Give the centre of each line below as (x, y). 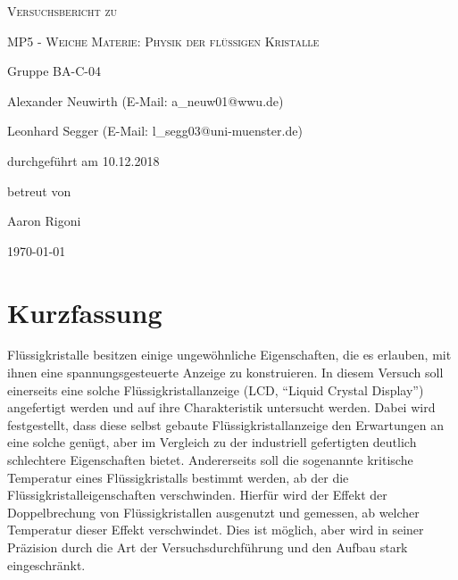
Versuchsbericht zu (62, 11)
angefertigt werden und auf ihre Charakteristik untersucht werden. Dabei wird (221, 407)
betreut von (39, 191)
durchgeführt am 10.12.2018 (83, 160)
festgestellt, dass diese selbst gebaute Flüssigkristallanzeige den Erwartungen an (225, 424)
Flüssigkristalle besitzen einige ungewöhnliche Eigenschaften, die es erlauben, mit (229, 355)
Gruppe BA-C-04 (54, 71)
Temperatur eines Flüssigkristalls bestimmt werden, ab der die (178, 477)
